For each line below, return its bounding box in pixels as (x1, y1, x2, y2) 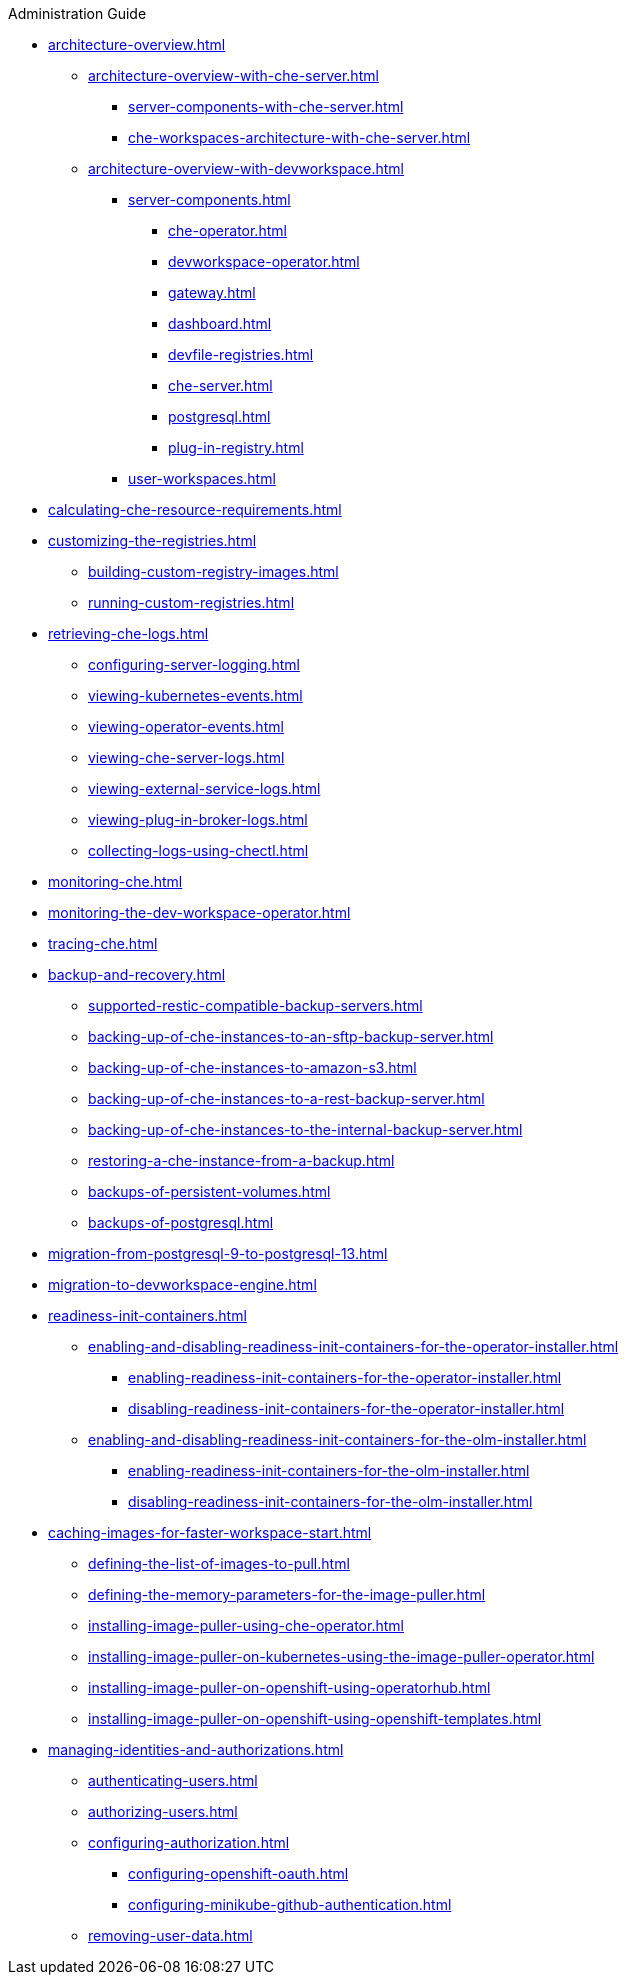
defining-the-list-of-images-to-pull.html (88, 1555, 350, 1572)
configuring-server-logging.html (88, 656, 300, 673)
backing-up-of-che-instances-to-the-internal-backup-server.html (88, 1121, 523, 1138)
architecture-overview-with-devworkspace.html (88, 160, 405, 177)
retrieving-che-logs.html (48, 625, 209, 642)
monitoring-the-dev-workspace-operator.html (48, 904, 351, 921)
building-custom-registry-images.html (88, 563, 339, 580)
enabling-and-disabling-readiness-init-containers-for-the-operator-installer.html (88, 1338, 619, 1355)
